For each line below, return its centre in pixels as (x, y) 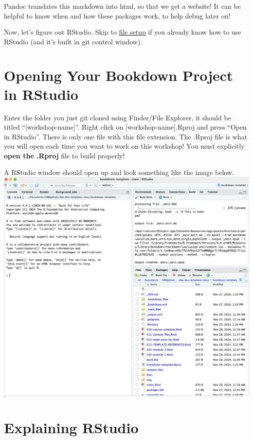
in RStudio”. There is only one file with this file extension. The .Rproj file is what (126, 136)
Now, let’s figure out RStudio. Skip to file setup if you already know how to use (123, 32)
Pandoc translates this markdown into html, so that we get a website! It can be (122, 6)
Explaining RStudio (71, 428)
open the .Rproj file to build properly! (64, 156)
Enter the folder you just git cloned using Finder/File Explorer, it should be (117, 117)
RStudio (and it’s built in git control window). (73, 41)
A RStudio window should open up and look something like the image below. (119, 172)
